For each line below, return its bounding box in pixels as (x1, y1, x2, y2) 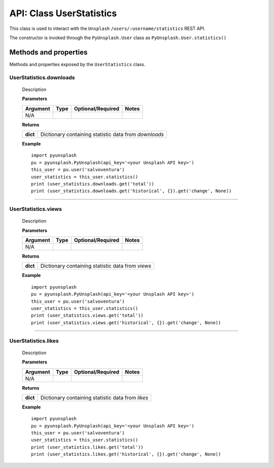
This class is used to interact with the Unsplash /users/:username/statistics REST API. (9, 25, 205, 32)
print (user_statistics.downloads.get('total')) (31, 181, 154, 186)
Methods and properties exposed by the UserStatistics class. (9, 61, 146, 67)
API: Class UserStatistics (9, 8, 117, 19)
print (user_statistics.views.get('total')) (31, 313, 144, 319)
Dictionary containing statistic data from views (40, 262, 152, 269)
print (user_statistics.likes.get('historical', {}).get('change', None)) (31, 451, 221, 457)
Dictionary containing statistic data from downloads (40, 131, 164, 138)
